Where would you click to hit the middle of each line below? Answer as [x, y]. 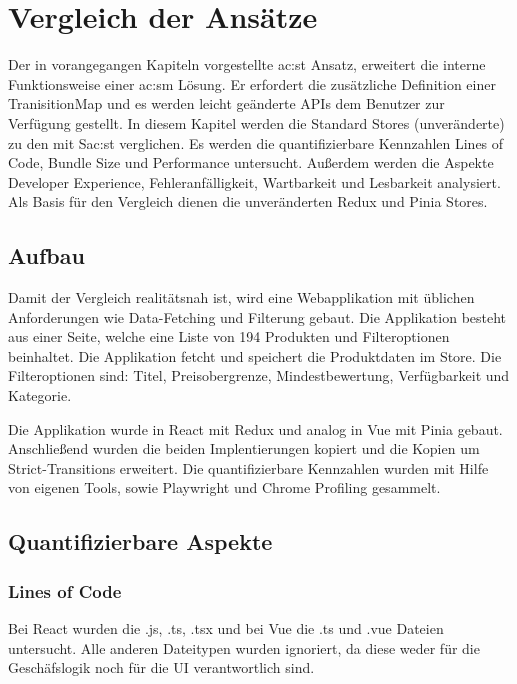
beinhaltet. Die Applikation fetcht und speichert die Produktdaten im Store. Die [255, 355]
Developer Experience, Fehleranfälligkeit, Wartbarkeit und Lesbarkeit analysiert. [254, 181]
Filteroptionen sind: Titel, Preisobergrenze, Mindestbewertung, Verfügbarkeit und [259, 375]
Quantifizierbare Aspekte [140, 541]
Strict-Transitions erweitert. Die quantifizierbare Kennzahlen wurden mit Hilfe [248, 467]
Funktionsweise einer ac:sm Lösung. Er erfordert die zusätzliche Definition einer [252, 83]
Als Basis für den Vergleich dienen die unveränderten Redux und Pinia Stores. [248, 201]
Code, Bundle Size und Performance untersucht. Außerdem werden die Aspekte [251, 162]
